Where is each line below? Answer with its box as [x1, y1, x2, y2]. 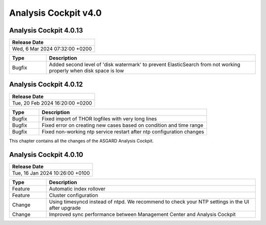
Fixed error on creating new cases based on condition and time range [41, 121, 203, 128]
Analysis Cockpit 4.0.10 [9, 150, 83, 159]
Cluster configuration [49, 192, 99, 199]
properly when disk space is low [49, 67, 124, 74]
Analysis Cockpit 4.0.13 [9, 26, 83, 35]
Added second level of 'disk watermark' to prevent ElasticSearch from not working [49, 61, 241, 68]
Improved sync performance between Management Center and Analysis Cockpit [49, 211, 236, 218]
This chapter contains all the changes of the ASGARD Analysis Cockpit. [9, 138, 154, 144]
